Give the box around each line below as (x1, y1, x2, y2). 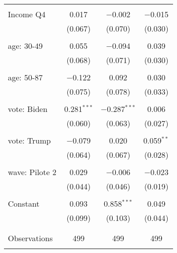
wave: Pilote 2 (8, 166, 56, 178)
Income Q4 (8, 8, 45, 20)
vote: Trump (8, 135, 51, 146)
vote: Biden (8, 103, 47, 114)
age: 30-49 (8, 40, 43, 51)
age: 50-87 (8, 72, 43, 83)
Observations (8, 232, 53, 244)
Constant (8, 198, 40, 209)
